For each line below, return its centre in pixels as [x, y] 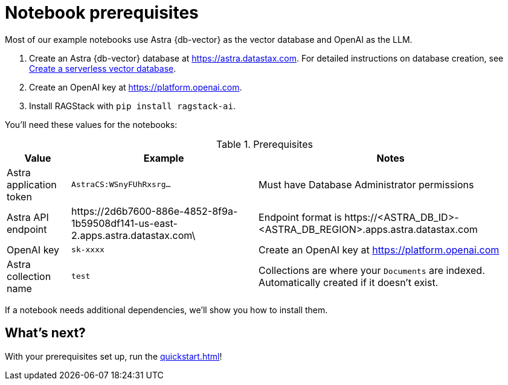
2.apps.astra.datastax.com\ [133, 235]
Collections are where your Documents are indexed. [372, 270]
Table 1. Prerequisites [265, 144]
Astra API [28, 217]
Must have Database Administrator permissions [366, 184]
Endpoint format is [300, 217]
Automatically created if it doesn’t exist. [349, 282]
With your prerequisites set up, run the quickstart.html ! [114, 356]
